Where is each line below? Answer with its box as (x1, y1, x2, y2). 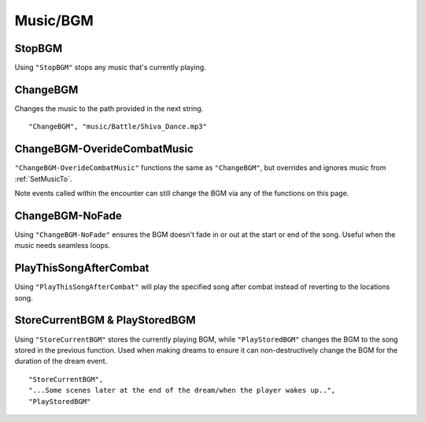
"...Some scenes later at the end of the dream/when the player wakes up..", (28, 386, 336, 395)
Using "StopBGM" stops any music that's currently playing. (14, 63, 206, 72)
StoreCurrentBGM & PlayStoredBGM (14, 313, 196, 327)
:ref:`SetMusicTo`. (14, 174, 72, 183)
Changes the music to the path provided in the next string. (14, 103, 204, 113)
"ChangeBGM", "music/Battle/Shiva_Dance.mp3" (28, 122, 208, 131)
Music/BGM (14, 12, 94, 29)
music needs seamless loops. (14, 241, 111, 250)
